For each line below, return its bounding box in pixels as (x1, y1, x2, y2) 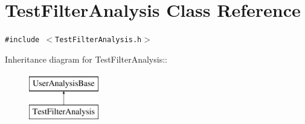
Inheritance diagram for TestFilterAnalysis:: (5, 52, 167, 65)
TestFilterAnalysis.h (55, 36, 142, 45)
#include (5, 36, 40, 45)
